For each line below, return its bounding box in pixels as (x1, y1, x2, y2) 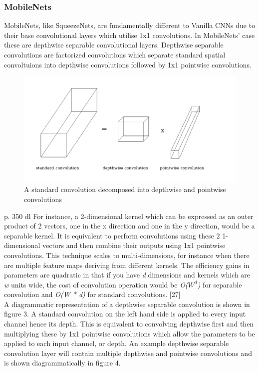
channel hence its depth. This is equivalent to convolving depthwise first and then (4, 318, 254, 329)
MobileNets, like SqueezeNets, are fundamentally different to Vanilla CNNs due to (4, 20, 256, 30)
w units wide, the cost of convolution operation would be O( (4, 279, 188, 289)
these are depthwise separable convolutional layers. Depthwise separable (4, 39, 224, 50)
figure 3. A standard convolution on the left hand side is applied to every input (4, 308, 246, 319)
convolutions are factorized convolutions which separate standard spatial (4, 49, 226, 59)
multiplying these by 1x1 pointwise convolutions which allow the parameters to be (4, 328, 255, 338)
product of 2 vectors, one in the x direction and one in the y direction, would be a (4, 220, 255, 231)
